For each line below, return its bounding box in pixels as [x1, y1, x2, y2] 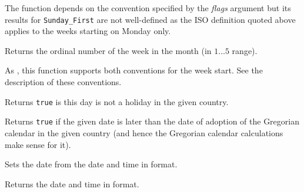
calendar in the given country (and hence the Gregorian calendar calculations [5, 126, 283, 139]
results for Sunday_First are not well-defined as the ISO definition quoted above [5, 13, 296, 25]
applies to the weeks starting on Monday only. [5, 25, 171, 37]
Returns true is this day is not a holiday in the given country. [5, 95, 229, 107]
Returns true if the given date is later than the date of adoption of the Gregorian [5, 115, 299, 127]
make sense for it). [5, 138, 71, 150]
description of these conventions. [5, 76, 122, 88]
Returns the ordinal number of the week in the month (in [5, 44, 212, 56]
